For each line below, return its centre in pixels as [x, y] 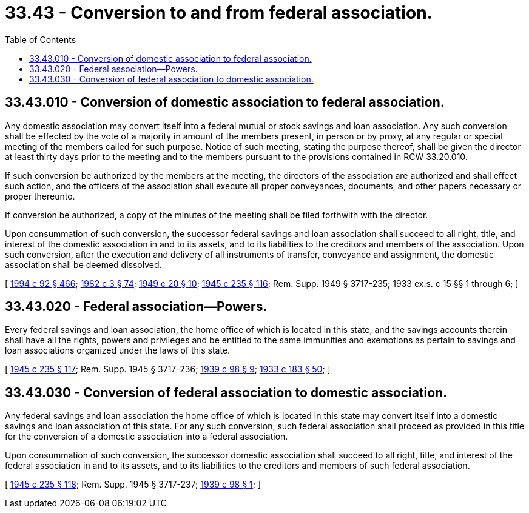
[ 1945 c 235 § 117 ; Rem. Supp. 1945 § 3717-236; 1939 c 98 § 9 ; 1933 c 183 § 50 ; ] [168, 369]
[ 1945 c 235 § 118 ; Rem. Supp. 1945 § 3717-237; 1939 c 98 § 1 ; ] [133, 485]
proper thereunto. [40, 196]
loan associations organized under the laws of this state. [118, 350]
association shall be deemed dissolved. [83, 264]
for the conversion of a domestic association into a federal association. [147, 437]
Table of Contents [41, 39]
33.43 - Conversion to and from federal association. [219, 13]
